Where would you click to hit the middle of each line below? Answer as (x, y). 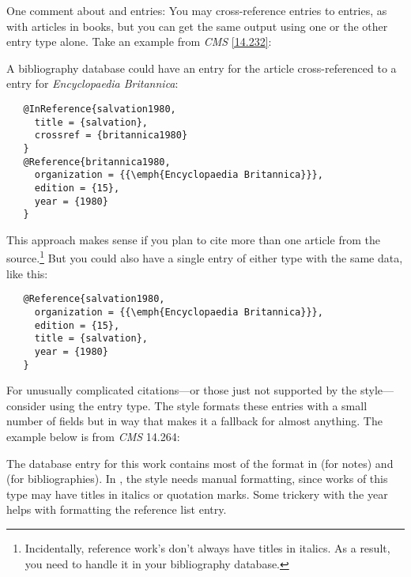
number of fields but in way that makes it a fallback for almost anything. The (194, 421)
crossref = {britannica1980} (111, 136)
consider (26, 405)
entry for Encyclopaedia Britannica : (92, 83)
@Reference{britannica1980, (97, 162)
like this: (27, 273)
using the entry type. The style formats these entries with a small (208, 405)
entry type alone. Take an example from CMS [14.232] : (139, 41)
